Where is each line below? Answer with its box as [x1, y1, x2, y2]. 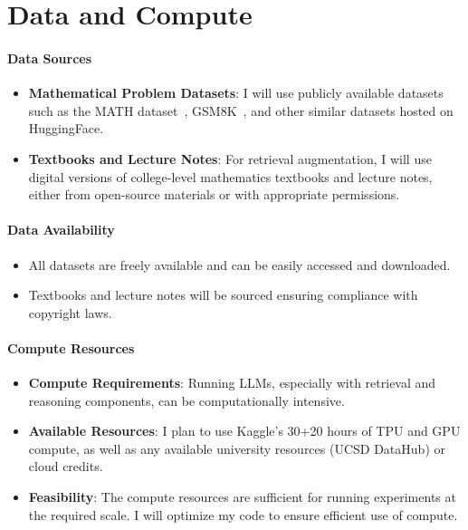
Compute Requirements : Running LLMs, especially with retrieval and [28, 373, 436, 392]
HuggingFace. [28, 119, 104, 138]
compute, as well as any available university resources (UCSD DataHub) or [28, 438, 445, 458]
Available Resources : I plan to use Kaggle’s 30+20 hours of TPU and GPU [28, 421, 461, 440]
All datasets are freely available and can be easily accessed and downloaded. [28, 255, 451, 274]
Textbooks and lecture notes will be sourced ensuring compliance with [28, 285, 418, 304]
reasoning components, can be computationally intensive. [28, 390, 345, 410]
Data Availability [7, 220, 115, 239]
